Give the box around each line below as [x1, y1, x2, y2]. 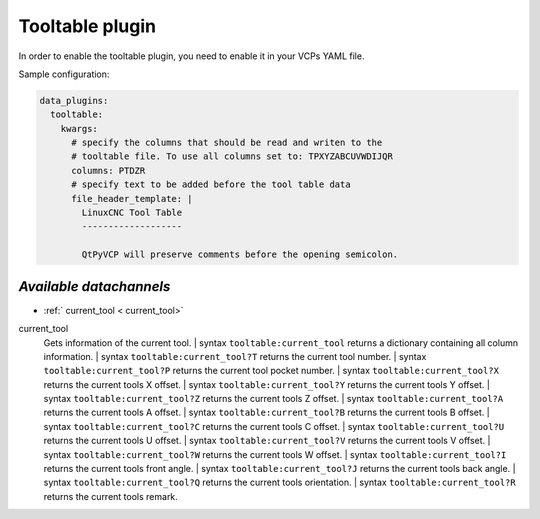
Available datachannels [18, 278, 171, 295]
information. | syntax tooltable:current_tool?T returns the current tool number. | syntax [43, 350, 427, 362]
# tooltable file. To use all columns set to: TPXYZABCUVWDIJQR [71, 151, 394, 162]
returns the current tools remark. [43, 490, 179, 502]
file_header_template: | [71, 193, 194, 204]
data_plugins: [39, 95, 109, 106]
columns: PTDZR [71, 165, 146, 176]
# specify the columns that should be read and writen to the [71, 137, 383, 149]
